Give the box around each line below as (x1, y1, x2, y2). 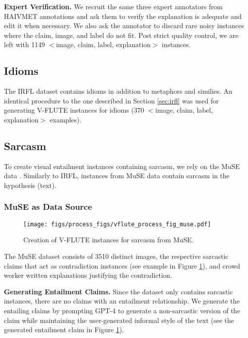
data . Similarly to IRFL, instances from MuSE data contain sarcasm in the (4, 170, 230, 181)
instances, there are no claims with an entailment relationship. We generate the (4, 296, 240, 306)
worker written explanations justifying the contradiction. (4, 270, 172, 280)
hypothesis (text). (4, 180, 57, 190)
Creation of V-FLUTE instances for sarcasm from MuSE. (23, 235, 194, 245)
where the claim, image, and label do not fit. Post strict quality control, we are (4, 30, 239, 40)
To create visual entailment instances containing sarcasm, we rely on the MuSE (4, 161, 240, 171)
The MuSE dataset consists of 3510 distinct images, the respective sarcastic (4, 251, 229, 261)
